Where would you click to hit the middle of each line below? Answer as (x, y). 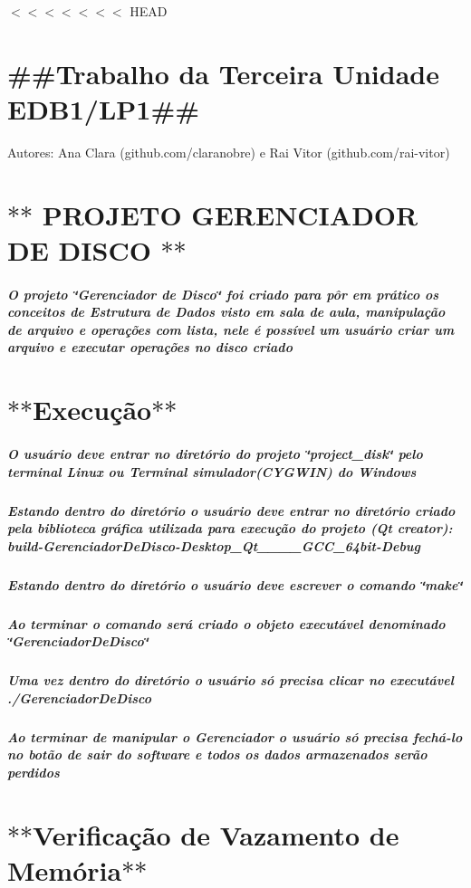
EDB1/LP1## (104, 108)
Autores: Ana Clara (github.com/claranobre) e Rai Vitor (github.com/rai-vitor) (229, 152)
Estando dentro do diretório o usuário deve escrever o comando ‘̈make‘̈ (235, 584)
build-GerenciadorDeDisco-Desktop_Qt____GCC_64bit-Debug (214, 545)
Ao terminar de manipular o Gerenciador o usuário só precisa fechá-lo (235, 736)
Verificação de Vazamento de (216, 834)
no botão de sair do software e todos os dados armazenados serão (217, 754)
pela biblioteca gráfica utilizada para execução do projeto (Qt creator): (230, 528)
